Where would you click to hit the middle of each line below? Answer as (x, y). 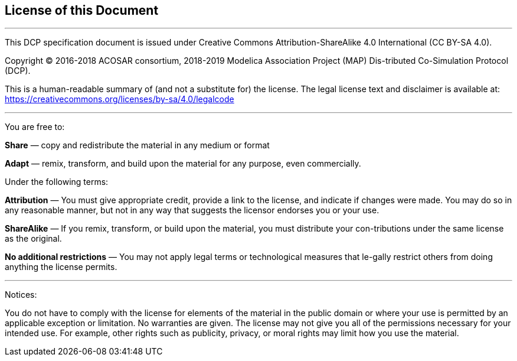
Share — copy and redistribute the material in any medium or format (137, 145)
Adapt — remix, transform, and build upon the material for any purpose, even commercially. (183, 164)
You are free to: (35, 127)
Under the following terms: (57, 182)
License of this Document (82, 10)
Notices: (21, 295)
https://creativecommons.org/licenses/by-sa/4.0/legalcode (120, 99)
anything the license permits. (61, 267)
